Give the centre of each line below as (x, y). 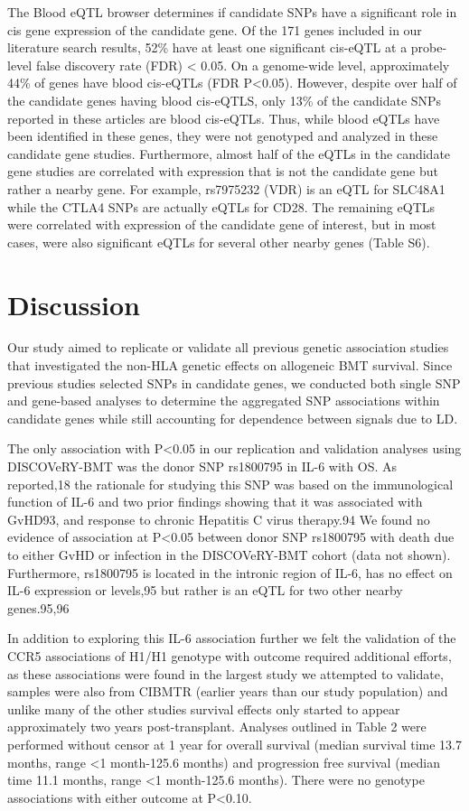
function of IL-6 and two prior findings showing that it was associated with (215, 502)
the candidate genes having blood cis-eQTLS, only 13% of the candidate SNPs (225, 100)
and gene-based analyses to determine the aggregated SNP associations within (224, 401)
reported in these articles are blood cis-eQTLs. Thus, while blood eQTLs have (224, 118)
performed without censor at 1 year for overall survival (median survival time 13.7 (234, 744)
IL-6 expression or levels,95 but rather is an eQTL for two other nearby (205, 590)
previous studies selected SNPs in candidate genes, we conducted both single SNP (234, 382)
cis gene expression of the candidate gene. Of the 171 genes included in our (215, 29)
